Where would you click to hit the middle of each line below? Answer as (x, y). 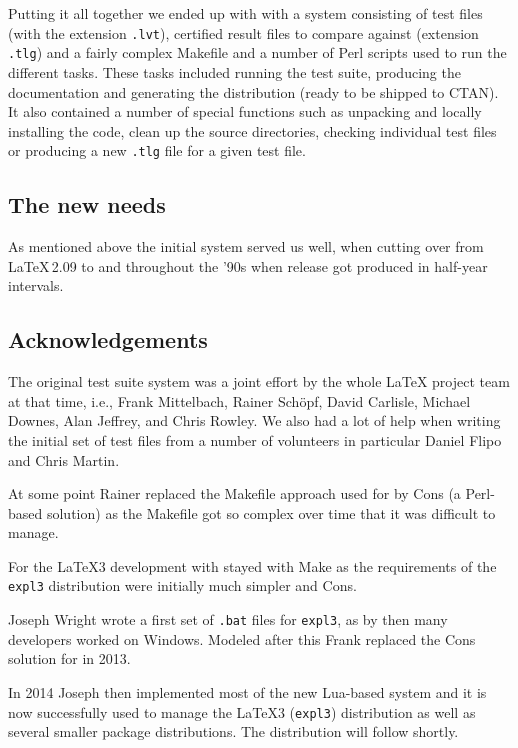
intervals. (36, 285)
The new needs (87, 204)
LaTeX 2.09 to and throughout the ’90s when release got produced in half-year (248, 265)
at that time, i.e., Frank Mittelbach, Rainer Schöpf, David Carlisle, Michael (239, 400)
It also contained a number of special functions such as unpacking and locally (245, 111)
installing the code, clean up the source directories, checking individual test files (252, 130)
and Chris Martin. (64, 459)
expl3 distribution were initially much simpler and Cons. (182, 585)
